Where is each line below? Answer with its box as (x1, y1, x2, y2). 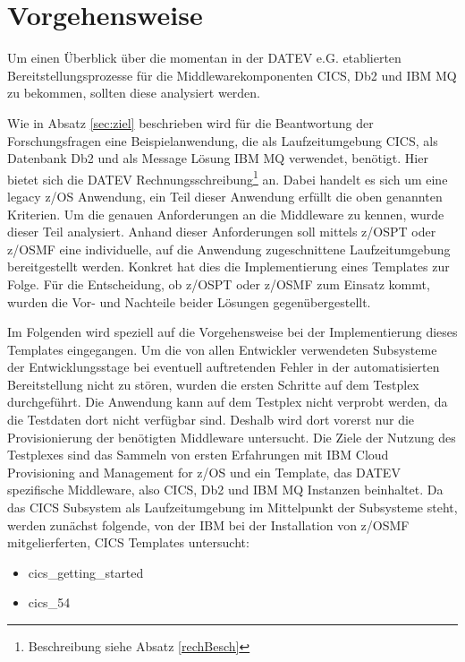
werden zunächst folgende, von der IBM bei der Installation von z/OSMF (7, 515, 410, 534)
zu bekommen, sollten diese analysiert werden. (7, 83, 261, 102)
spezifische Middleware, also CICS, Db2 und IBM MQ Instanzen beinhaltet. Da (7, 480, 444, 499)
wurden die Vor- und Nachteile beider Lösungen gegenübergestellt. (7, 292, 371, 311)
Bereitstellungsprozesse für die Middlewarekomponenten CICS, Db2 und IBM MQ (7, 65, 457, 84)
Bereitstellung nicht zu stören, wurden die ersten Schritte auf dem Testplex (7, 374, 419, 393)
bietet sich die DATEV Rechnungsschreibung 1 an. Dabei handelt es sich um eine (7, 167, 448, 188)
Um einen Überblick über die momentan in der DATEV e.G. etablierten (7, 48, 402, 67)
